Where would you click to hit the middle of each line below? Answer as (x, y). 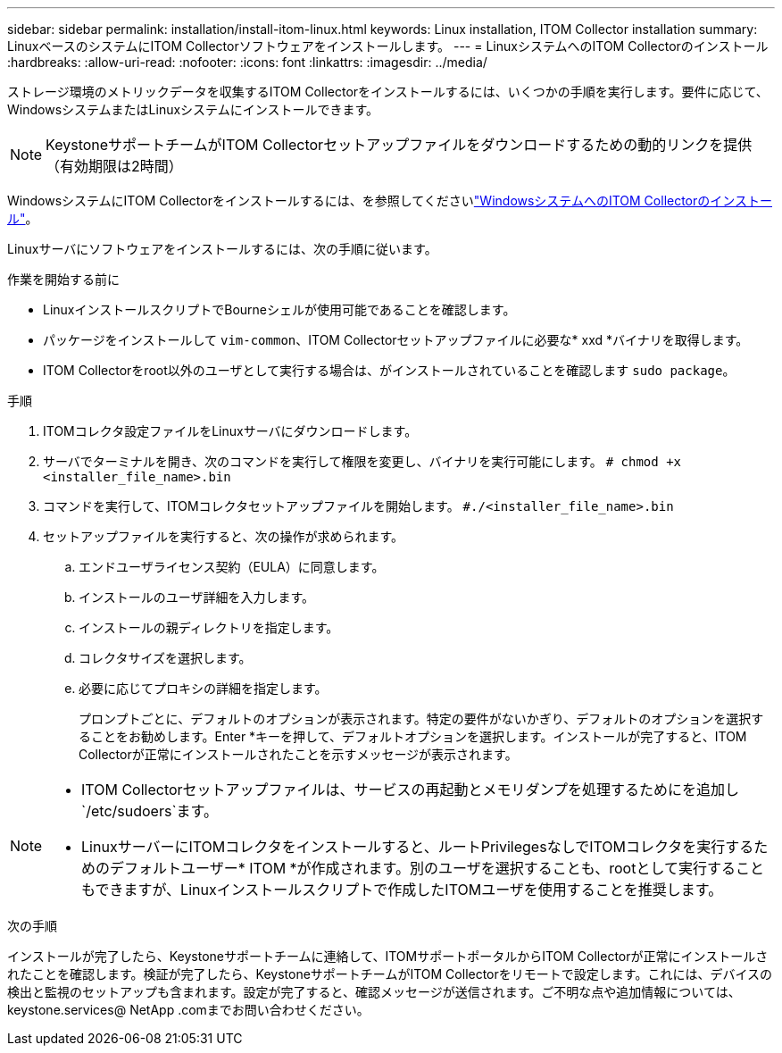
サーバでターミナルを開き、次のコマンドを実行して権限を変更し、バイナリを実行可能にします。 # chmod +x (362, 461)
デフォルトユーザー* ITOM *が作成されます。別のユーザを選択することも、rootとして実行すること (437, 868)
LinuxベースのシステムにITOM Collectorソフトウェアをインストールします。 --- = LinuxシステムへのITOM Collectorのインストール (388, 46)
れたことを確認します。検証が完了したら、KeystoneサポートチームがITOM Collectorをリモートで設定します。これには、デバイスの (390, 974)
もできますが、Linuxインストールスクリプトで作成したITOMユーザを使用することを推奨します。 (402, 890)
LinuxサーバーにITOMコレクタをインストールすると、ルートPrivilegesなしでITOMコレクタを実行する (418, 847)
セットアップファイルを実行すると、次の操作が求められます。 (224, 536)
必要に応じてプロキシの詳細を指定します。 (203, 688)
